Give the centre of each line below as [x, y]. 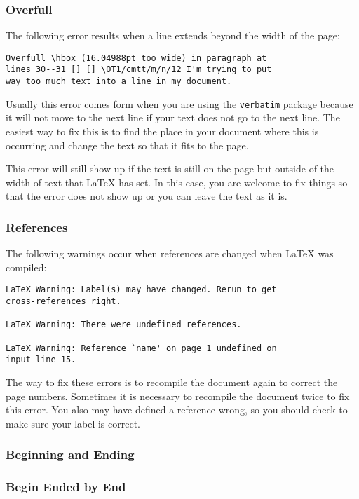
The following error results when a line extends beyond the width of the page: [173, 35]
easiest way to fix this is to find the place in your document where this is [162, 131]
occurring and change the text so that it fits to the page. [127, 145]
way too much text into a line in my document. [119, 82]
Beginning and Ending [70, 454]
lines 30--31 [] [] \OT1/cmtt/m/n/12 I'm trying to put [139, 70]
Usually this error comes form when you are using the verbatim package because [179, 103]
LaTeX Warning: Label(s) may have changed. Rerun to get [141, 290]
